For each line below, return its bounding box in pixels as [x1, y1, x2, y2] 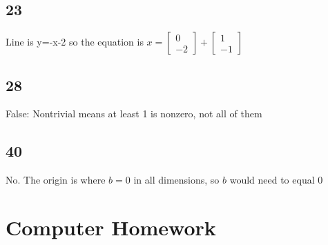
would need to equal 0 [229, 173, 323, 187]
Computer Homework [6, 213, 216, 241]
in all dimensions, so [133, 173, 220, 187]
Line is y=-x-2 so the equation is [6, 35, 144, 49]
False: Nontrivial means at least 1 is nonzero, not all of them [6, 106, 262, 121]
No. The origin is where [6, 173, 106, 187]
